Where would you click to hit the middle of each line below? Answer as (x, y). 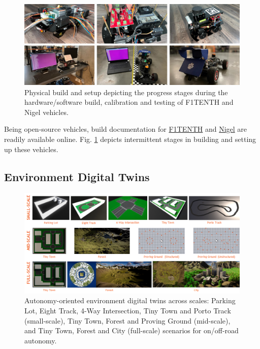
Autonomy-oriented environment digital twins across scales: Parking (130, 300)
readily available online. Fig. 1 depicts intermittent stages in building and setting (130, 139)
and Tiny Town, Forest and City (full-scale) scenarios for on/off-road (132, 330)
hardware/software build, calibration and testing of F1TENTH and (129, 102)
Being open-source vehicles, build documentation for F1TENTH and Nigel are (126, 129)
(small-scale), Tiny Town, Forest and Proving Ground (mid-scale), (127, 320)
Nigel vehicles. (46, 112)
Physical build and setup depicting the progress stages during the (126, 92)
